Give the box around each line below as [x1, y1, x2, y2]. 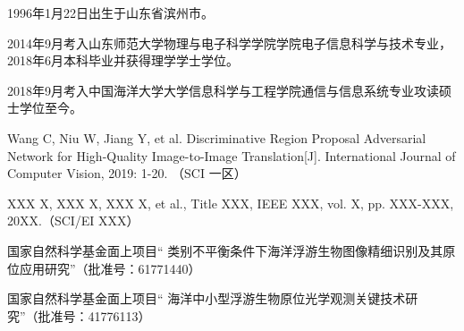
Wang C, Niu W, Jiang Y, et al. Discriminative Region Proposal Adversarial [7, 128, 426, 147]
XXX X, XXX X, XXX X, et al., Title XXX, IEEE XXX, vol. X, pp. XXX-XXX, [7, 193, 454, 212]
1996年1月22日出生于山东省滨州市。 [7, 4, 214, 21]
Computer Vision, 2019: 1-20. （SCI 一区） [7, 164, 247, 182]
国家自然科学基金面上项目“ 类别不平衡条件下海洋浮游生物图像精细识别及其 [7, 241, 443, 259]
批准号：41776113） [38, 306, 151, 325]
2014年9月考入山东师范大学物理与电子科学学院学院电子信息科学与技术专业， [7, 33, 451, 52]
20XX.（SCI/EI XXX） [7, 211, 139, 230]
